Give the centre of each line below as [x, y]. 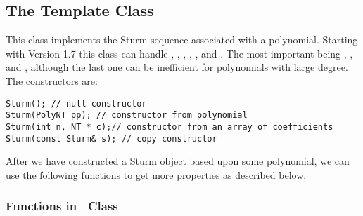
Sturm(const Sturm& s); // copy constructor [112, 139]
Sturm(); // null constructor [76, 103]
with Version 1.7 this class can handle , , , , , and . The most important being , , [179, 53]
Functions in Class [62, 206]
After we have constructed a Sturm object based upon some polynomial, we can [178, 161]
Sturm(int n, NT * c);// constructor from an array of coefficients [170, 127]
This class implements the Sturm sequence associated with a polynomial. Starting [182, 40]
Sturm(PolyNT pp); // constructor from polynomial [127, 115]
